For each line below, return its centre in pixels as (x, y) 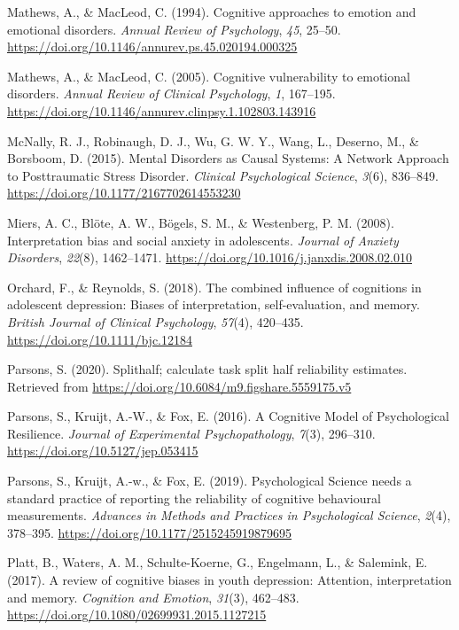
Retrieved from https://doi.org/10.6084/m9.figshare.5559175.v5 (179, 386)
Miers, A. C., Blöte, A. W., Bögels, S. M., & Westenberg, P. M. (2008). (201, 222)
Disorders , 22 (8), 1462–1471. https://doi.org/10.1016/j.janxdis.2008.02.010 (210, 257)
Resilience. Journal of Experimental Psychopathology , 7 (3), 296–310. (191, 433)
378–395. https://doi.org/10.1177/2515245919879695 (149, 532)
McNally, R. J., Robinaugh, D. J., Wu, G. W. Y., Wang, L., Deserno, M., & (213, 140)
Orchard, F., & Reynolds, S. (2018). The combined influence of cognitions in (214, 287)
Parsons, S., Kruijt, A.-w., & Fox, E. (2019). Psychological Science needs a (210, 481)
